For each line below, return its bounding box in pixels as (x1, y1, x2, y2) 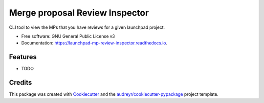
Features (9, 53, 37, 61)
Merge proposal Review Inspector (9, 7, 149, 18)
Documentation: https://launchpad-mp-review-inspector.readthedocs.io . (21, 40, 168, 46)
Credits (9, 79, 32, 87)
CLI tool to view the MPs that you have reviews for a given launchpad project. (9, 24, 165, 30)
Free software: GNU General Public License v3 (21, 33, 115, 39)
